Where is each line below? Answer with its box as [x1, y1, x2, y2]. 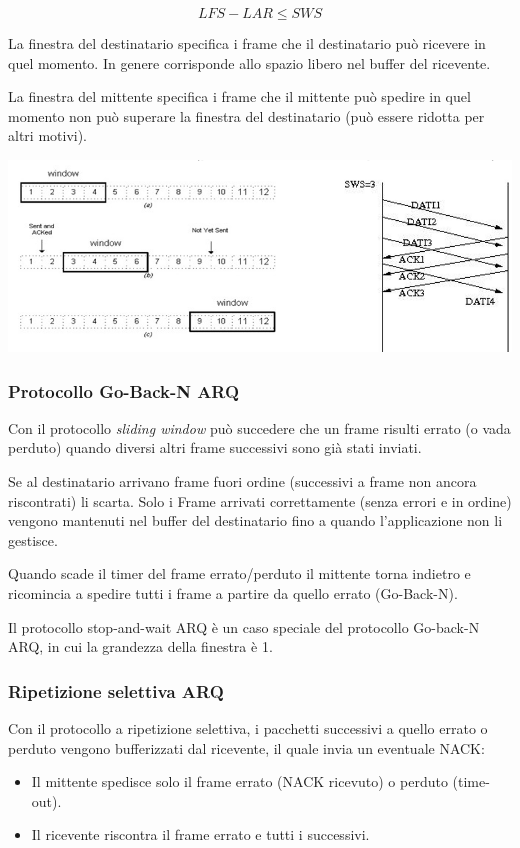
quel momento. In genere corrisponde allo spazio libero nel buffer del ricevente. [8, 52, 491, 73]
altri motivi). [8, 125, 88, 146]
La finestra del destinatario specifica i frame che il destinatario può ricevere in [8, 33, 486, 53]
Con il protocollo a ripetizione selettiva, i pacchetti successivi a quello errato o [8, 717, 488, 738]
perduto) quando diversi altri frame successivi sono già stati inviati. [8, 437, 422, 458]
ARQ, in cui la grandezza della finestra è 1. [8, 636, 273, 657]
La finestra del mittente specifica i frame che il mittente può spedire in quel [8, 86, 471, 107]
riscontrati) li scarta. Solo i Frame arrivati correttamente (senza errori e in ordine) [8, 490, 512, 511]
